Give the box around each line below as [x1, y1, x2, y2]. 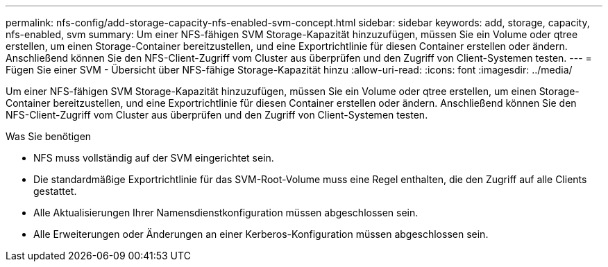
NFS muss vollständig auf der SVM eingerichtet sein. [33, 152, 274, 164]
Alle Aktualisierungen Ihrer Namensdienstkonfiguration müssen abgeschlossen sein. [33, 207, 419, 218]
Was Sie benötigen [6, 130, 92, 142]
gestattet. [33, 185, 77, 197]
